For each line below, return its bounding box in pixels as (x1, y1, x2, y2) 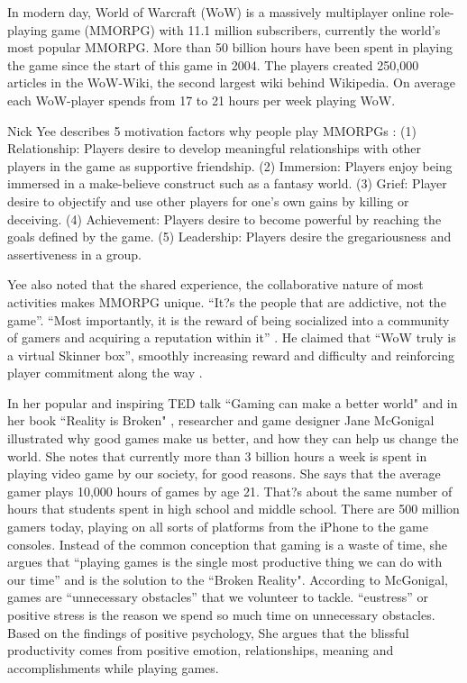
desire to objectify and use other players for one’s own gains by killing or (7, 191, 409, 210)
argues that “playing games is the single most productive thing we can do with (7, 552, 443, 571)
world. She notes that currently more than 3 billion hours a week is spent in (7, 446, 427, 465)
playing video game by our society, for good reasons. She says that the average (7, 464, 441, 483)
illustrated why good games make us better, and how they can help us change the (7, 429, 459, 448)
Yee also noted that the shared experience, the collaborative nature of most (7, 275, 424, 294)
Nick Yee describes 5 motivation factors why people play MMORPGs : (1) (7, 121, 417, 140)
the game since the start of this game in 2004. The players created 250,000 (7, 55, 419, 74)
